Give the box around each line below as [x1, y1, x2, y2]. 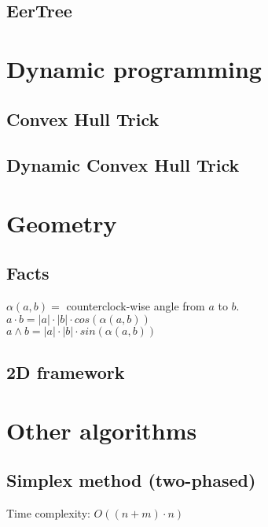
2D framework [6, 360, 125, 384]
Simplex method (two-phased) [6, 468, 256, 492]
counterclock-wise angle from [66, 298, 205, 314]
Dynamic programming [6, 52, 262, 84]
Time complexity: [6, 505, 90, 521]
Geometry [6, 206, 117, 239]
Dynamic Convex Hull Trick [6, 153, 240, 177]
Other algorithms [6, 414, 197, 446]
